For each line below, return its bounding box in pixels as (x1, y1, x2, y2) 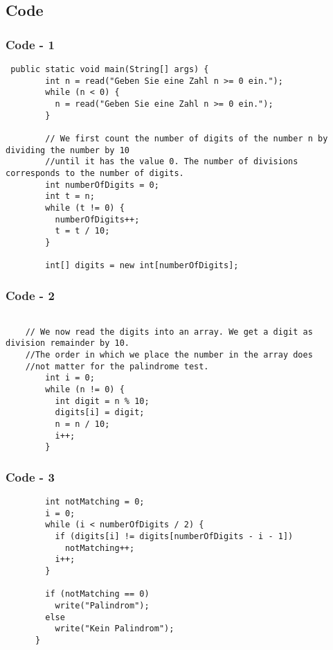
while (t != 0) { (45, 202, 125, 213)
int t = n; (45, 191, 95, 202)
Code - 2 (6, 286, 55, 304)
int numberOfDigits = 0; (45, 179, 159, 190)
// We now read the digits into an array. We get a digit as (25, 326, 313, 337)
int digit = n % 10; (55, 396, 150, 406)
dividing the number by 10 (6, 145, 129, 155)
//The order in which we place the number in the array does (25, 350, 313, 360)
